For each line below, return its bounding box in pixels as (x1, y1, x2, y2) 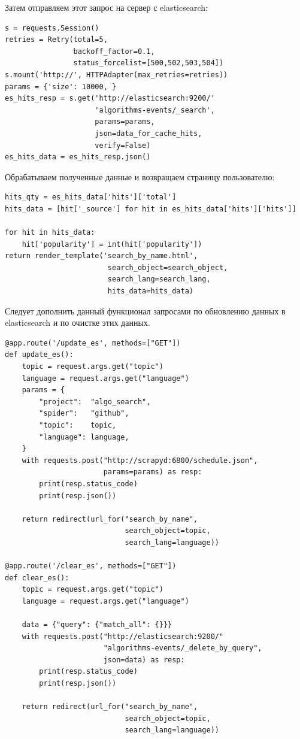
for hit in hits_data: (5, 228, 95, 237)
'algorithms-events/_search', (95, 105, 215, 114)
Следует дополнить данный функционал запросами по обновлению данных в (5, 304, 286, 317)
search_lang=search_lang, (107, 275, 211, 284)
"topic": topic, (39, 421, 117, 429)
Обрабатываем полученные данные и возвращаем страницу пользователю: (5, 170, 275, 183)
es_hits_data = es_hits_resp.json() (5, 153, 151, 162)
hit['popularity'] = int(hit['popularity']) (22, 240, 202, 249)
